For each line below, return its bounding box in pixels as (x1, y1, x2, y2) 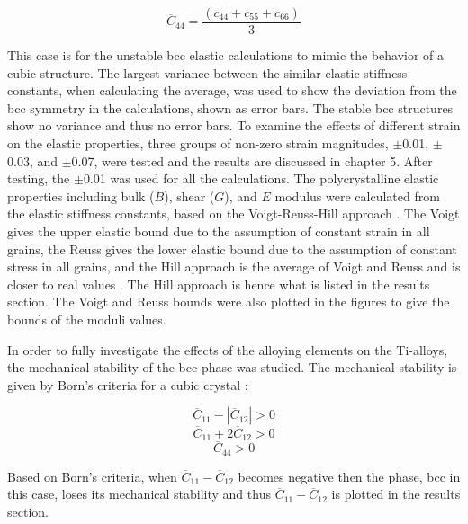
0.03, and (7, 151, 58, 170)
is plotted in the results (331, 484, 461, 503)
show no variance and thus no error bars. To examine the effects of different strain (7, 116, 461, 135)
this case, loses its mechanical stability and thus (7, 484, 271, 503)
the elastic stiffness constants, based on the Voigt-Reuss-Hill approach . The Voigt (7, 204, 460, 223)
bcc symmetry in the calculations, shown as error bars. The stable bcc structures (7, 98, 454, 117)
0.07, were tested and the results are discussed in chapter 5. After (71, 151, 433, 170)
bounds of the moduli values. (7, 309, 166, 328)
